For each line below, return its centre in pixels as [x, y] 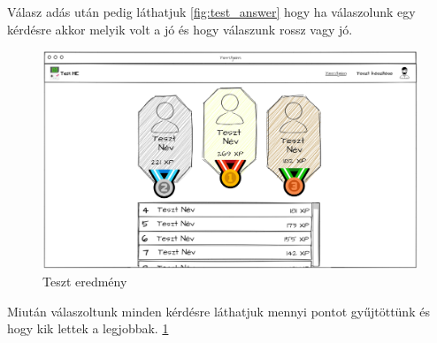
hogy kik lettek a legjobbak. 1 [88, 328]
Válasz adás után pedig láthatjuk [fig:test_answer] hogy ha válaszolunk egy [211, 11]
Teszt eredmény [85, 281]
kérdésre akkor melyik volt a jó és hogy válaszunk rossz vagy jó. [180, 29]
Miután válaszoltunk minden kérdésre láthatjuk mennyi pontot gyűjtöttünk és [218, 311]
